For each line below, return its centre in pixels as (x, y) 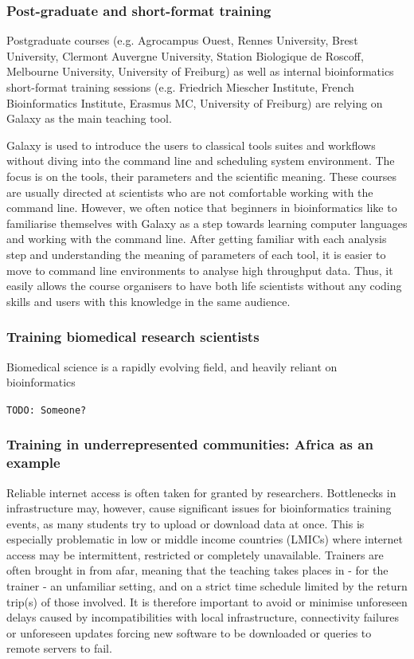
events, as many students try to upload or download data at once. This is (186, 523)
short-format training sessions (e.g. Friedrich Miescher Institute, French (180, 87)
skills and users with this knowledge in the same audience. (148, 301)
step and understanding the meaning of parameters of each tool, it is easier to (196, 254)
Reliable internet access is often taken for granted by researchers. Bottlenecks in (201, 492)
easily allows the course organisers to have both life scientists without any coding (204, 286)
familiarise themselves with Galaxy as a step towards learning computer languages (207, 223)
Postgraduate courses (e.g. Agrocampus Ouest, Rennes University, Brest (182, 40)
